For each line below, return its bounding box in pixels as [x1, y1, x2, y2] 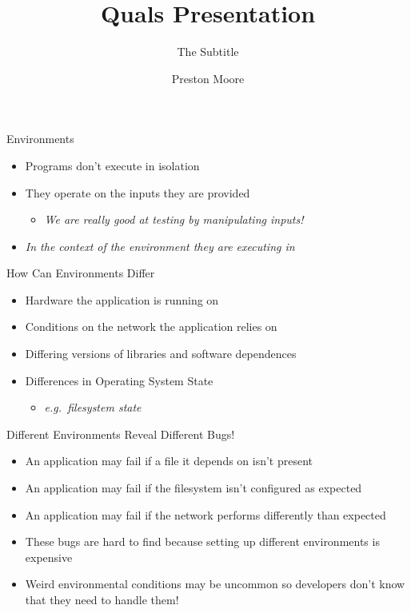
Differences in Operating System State [25, 372, 213, 388]
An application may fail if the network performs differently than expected [25, 506, 386, 523]
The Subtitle [177, 43, 239, 60]
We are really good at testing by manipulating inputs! [44, 211, 304, 228]
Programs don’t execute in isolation [25, 157, 200, 173]
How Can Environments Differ [6, 265, 155, 281]
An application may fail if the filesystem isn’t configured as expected [25, 480, 362, 496]
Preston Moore [171, 70, 245, 86]
